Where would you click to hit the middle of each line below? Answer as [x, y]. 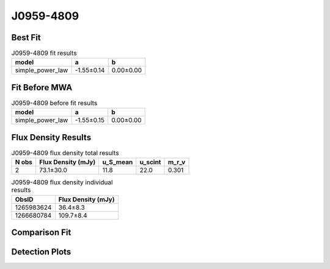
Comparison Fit [41, 233]
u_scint [150, 162]
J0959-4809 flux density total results [65, 153]
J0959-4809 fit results [44, 53]
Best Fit [26, 38]
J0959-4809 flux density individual [62, 182]
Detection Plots [41, 252]
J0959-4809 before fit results [54, 103]
